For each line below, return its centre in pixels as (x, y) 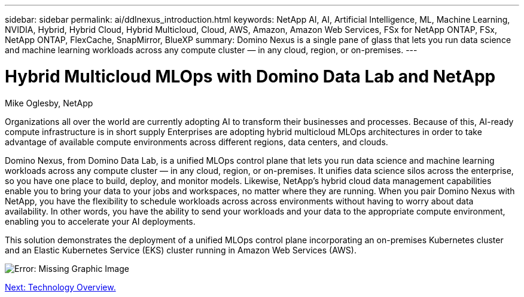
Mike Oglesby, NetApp (49, 103)
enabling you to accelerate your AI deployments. (100, 221)
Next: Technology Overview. (60, 287)
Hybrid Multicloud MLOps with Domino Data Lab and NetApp (250, 76)
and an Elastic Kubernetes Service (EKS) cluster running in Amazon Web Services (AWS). (181, 250)
